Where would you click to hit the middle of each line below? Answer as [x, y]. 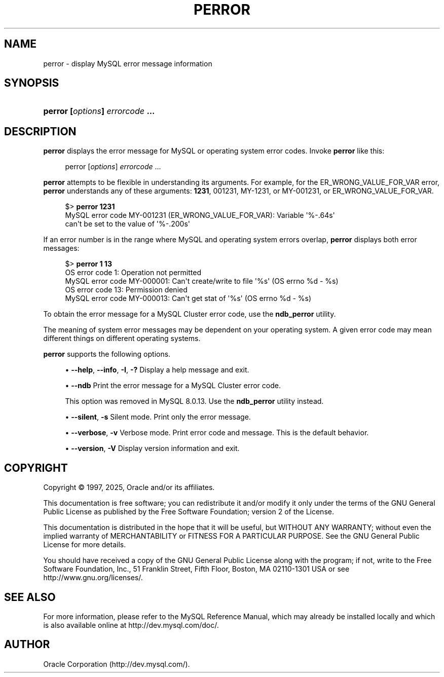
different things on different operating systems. [122, 338]
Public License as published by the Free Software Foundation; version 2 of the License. [189, 512]
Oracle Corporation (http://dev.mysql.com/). [117, 664]
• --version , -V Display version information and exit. [152, 448]
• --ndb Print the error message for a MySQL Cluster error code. [173, 386]
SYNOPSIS [32, 83]
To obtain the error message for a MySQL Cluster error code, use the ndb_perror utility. [190, 314]
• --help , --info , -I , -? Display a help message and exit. [157, 370]
